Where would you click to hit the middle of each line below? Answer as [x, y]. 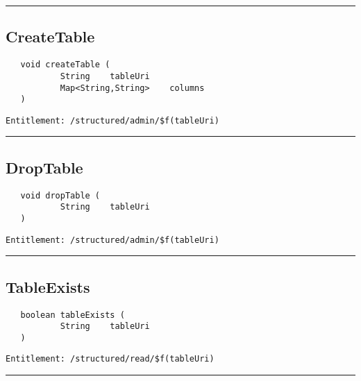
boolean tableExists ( [73, 315]
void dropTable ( [60, 195]
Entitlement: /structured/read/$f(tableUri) [110, 359]
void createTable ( [65, 65]
